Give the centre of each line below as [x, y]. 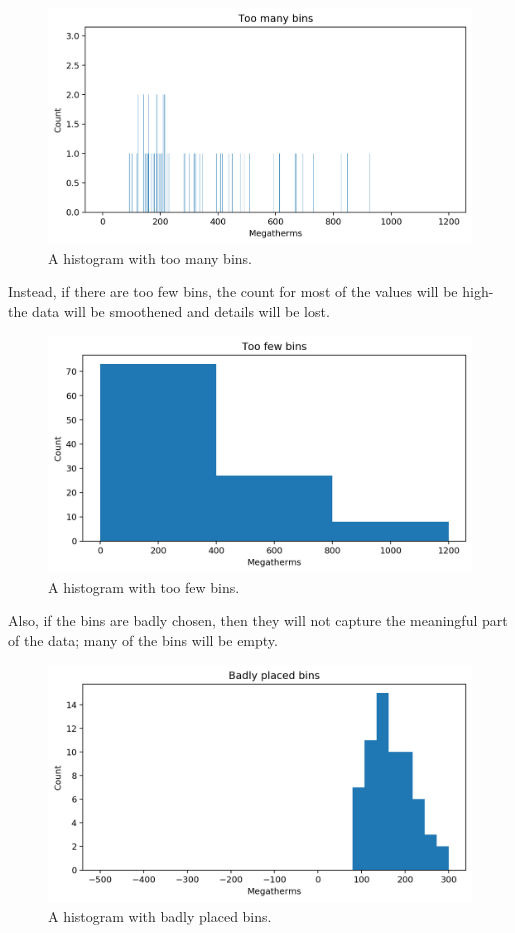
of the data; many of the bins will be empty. [143, 640]
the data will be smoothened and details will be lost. [169, 311]
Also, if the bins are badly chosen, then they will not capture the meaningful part [258, 620]
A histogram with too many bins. [150, 257]
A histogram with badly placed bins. [160, 915]
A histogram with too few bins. [144, 586]
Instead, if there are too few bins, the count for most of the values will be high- [251, 291]
